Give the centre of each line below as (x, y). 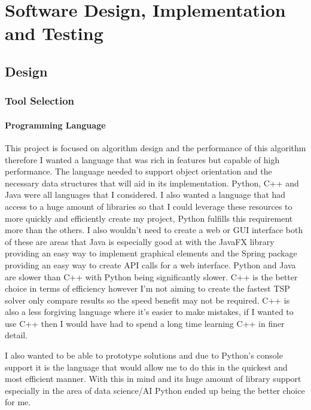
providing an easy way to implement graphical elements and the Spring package (151, 253)
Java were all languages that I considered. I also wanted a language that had (145, 195)
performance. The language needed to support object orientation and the (138, 171)
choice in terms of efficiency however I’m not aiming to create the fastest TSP (147, 288)
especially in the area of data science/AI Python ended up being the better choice (155, 390)
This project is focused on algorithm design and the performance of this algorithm (155, 147)
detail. (16, 335)
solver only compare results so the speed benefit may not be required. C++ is (147, 300)
